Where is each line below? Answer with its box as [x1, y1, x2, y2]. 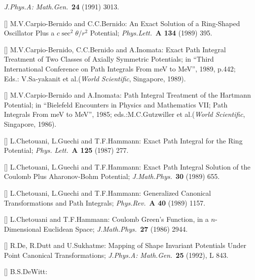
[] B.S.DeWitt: [4, 266, 47, 277]
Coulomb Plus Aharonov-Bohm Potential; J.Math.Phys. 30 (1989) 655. [4, 171, 220, 181]
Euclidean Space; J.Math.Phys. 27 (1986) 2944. [43, 223, 188, 234]
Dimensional [4, 223, 41, 234]
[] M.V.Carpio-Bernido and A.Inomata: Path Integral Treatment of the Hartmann [4, 90, 251, 100]
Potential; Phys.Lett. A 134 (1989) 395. [90, 28, 213, 38]
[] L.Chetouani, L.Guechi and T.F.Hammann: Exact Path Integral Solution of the [4, 161, 251, 172]
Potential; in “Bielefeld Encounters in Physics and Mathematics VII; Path [4, 99, 228, 109]
